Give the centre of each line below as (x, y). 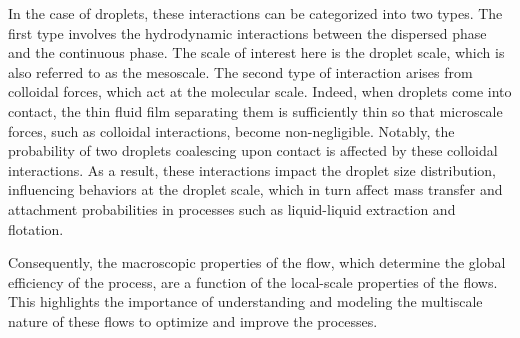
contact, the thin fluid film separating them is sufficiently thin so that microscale (255, 110)
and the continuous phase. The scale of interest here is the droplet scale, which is (256, 52)
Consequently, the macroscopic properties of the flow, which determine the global (257, 262)
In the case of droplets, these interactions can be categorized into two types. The (255, 13)
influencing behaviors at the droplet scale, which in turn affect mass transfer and (255, 189)
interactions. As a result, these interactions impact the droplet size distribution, (252, 169)
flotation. (36, 228)
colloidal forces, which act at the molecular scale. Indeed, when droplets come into (260, 91)
